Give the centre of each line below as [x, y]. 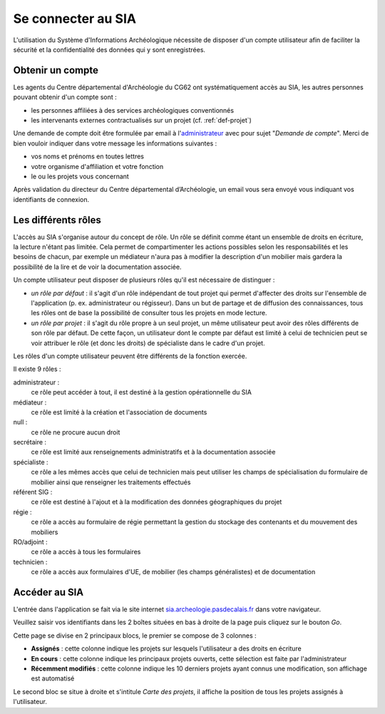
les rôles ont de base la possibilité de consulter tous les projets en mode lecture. [149, 313]
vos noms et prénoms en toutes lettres [88, 156]
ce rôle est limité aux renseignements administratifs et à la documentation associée [153, 452]
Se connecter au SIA [75, 19]
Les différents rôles [57, 220]
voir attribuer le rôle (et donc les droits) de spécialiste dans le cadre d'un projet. [148, 343]
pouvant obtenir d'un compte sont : [65, 97]
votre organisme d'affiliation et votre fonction [97, 166]
